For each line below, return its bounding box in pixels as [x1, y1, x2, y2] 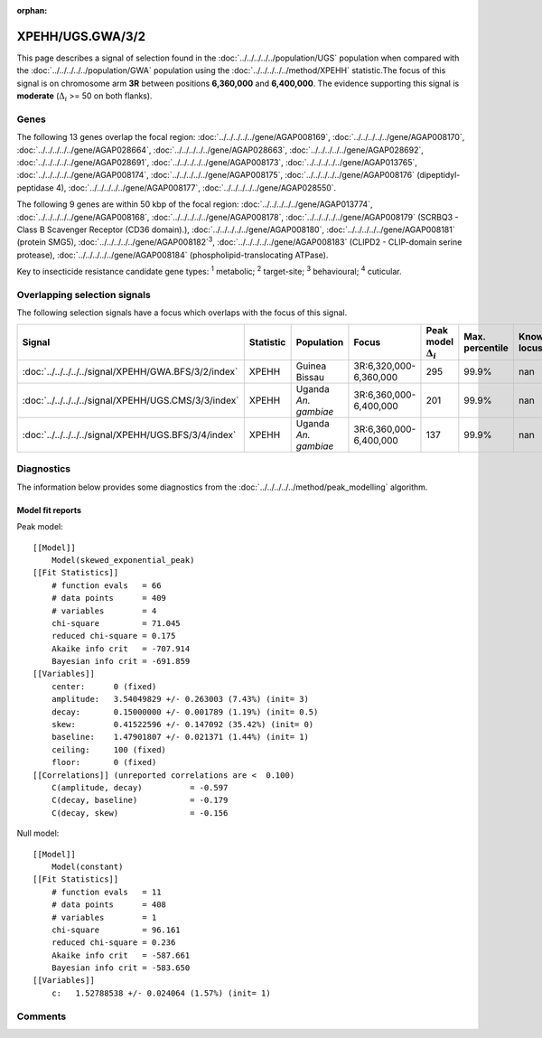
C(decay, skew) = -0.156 [51, 808, 229, 818]
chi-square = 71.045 [51, 618, 181, 628]
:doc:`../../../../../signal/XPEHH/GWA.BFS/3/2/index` [22, 366, 238, 379]
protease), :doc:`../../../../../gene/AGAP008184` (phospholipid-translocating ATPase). [16, 249, 329, 260]
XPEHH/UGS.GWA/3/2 [16, 28, 146, 44]
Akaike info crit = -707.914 [51, 643, 191, 654]
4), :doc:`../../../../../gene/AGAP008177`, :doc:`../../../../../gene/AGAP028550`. [55, 182, 337, 193]
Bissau [295, 371, 325, 384]
